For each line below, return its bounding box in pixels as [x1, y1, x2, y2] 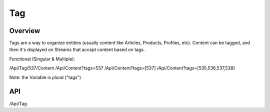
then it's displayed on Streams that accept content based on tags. [9, 46, 145, 52]
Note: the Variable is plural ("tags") [9, 74, 81, 80]
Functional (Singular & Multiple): [9, 55, 75, 62]
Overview [9, 26, 40, 35]
